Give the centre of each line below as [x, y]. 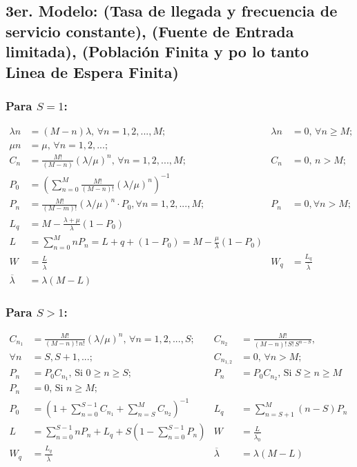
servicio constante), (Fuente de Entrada [150, 31]
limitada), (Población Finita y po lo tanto [157, 51]
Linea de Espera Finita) [92, 71]
